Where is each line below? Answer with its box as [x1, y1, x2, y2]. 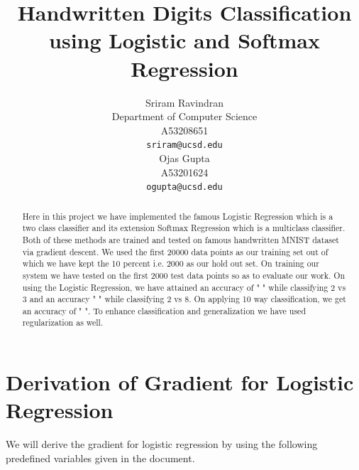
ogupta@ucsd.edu [146, 182, 223, 193]
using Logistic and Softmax [49, 26, 320, 55]
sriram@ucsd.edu [146, 140, 223, 151]
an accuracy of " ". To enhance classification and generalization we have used [22, 304, 306, 316]
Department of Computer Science [111, 109, 258, 124]
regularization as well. [22, 316, 104, 329]
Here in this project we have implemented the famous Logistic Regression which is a [22, 210, 333, 222]
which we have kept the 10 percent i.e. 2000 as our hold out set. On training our [22, 257, 319, 269]
